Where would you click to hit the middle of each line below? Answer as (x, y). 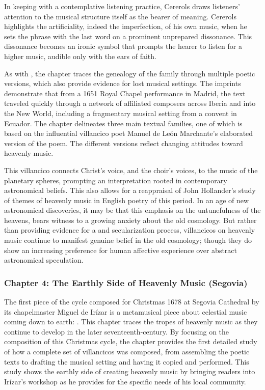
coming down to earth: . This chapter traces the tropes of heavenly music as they (131, 322)
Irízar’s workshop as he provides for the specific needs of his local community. (125, 381)
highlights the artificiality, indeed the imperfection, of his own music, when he (126, 26)
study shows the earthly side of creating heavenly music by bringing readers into (130, 371)
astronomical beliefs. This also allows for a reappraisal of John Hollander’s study (130, 190)
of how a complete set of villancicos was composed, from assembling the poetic (127, 352)
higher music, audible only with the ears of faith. (80, 56)
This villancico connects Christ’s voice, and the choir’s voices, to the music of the (131, 170)
